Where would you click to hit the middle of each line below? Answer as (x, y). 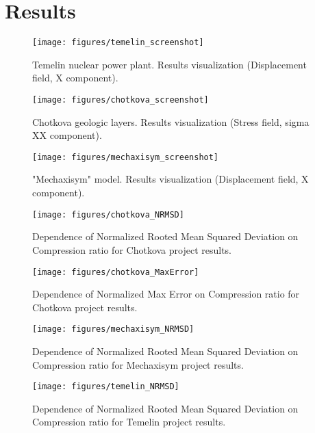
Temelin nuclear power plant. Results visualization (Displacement (169, 64)
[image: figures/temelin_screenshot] (118, 43)
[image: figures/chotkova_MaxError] (116, 272)
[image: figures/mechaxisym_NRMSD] (113, 329)
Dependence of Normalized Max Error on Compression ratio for (166, 294)
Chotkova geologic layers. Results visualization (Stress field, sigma (171, 121)
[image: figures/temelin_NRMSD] (106, 387)
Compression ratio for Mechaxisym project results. (138, 364)
